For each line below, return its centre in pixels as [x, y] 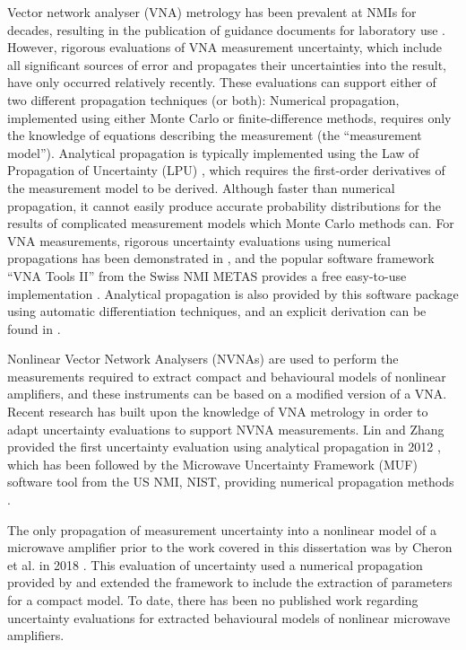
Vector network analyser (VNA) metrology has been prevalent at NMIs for [212, 12]
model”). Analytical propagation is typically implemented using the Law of [213, 152]
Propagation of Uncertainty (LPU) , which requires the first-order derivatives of [226, 170]
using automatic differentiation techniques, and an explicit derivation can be [217, 311]
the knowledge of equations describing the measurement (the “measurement [215, 135]
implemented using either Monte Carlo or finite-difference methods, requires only [229, 117]
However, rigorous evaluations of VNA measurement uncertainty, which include [224, 47]
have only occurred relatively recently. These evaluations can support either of [222, 82]
